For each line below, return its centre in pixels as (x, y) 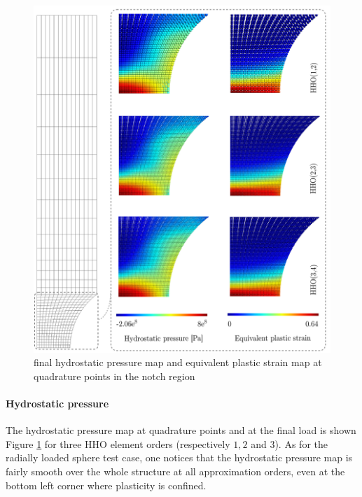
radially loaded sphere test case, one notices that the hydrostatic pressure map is (179, 457)
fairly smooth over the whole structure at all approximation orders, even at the (175, 471)
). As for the (301, 443)
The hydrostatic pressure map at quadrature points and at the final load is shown (181, 430)
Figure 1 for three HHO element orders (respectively (118, 443)
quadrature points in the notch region (114, 376)
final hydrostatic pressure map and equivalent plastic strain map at (178, 362)
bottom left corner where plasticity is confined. (106, 485)
